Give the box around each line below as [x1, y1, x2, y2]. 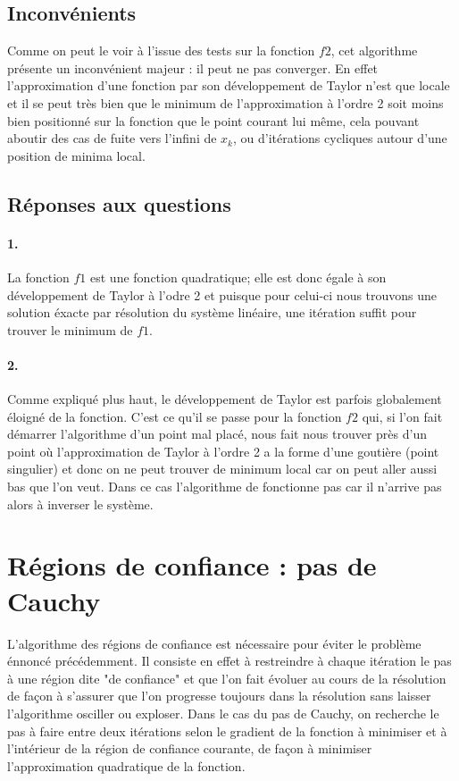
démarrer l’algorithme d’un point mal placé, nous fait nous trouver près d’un [7, 424, 427, 443]
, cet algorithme [330, 41, 418, 60]
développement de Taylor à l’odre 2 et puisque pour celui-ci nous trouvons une [7, 285, 438, 304]
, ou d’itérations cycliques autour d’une [233, 129, 447, 147]
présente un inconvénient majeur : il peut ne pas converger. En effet [7, 58, 379, 77]
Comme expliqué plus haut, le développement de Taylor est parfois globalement [7, 390, 442, 408]
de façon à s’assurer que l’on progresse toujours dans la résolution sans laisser [7, 686, 431, 705]
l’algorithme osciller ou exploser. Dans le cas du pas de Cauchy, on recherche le [7, 703, 439, 722]
